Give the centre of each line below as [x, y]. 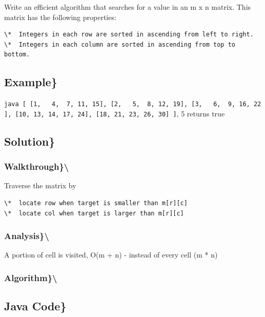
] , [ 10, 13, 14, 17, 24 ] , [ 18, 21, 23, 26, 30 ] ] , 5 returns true [115, 113]
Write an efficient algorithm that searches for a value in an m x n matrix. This [128, 7]
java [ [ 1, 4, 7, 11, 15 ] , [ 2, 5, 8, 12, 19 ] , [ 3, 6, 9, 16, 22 [133, 104]
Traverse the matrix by [40, 185]
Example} [31, 82]
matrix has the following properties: [60, 17]
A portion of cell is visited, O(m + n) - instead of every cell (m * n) [111, 255]
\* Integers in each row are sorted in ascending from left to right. [129, 35]
